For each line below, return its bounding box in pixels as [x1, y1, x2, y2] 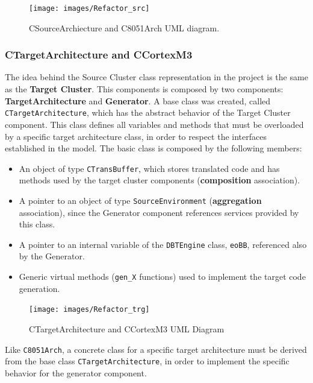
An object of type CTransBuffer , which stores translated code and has [19, 162, 280, 174]
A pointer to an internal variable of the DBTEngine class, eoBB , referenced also [19, 238, 307, 250]
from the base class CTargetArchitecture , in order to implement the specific [5, 355, 290, 367]
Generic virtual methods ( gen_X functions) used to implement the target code [19, 270, 306, 283]
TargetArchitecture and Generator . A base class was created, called [5, 94, 271, 107]
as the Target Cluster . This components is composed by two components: [5, 83, 284, 95]
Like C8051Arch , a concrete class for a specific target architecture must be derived [5, 343, 307, 355]
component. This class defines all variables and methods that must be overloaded [5, 118, 304, 130]
